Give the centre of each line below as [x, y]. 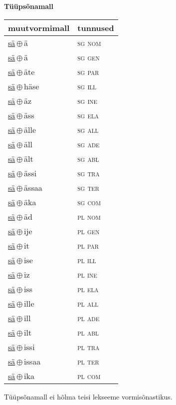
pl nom [89, 216]
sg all [88, 129]
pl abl [88, 332]
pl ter [88, 361]
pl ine [87, 274]
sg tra [88, 173]
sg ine [88, 100]
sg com [89, 202]
